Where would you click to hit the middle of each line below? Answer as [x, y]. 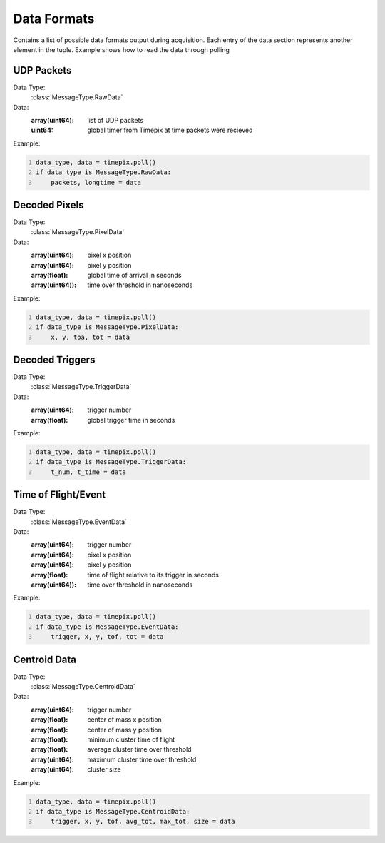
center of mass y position [124, 730]
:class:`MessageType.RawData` [77, 97]
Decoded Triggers [54, 359]
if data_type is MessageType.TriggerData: [111, 462]
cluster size [104, 769]
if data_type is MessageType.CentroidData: [113, 811]
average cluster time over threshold [139, 749]
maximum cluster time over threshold [142, 759]
